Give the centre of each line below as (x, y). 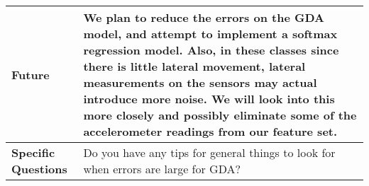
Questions (39, 169)
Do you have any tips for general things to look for (209, 152)
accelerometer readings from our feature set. (210, 131)
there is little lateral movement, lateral (194, 66)
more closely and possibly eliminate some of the (220, 115)
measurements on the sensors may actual (200, 82)
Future (31, 74)
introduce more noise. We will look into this (209, 99)
